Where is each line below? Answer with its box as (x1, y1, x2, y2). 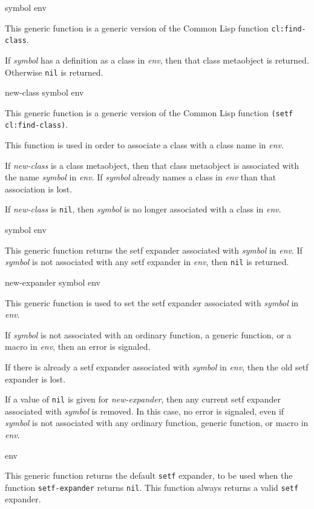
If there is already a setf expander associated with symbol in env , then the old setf (5, 360, 309, 373)
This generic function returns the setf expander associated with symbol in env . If (5, 243, 303, 256)
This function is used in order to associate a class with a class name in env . (5, 139, 284, 151)
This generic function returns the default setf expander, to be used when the (5, 469, 293, 482)
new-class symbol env (5, 86, 84, 99)
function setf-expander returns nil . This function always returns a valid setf (5, 481, 299, 493)
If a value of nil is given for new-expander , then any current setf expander (5, 393, 281, 406)
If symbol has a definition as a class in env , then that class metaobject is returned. (5, 53, 309, 66)
